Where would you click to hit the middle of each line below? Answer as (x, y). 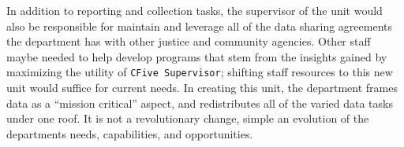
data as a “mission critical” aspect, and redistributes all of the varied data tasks (200, 103)
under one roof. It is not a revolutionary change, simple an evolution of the (188, 118)
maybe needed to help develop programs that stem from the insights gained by (197, 56)
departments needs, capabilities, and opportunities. (130, 133)
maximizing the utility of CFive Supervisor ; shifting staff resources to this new (200, 72)
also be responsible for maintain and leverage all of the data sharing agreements (200, 26)
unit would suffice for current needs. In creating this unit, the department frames (202, 88)
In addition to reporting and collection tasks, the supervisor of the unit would (195, 10)
